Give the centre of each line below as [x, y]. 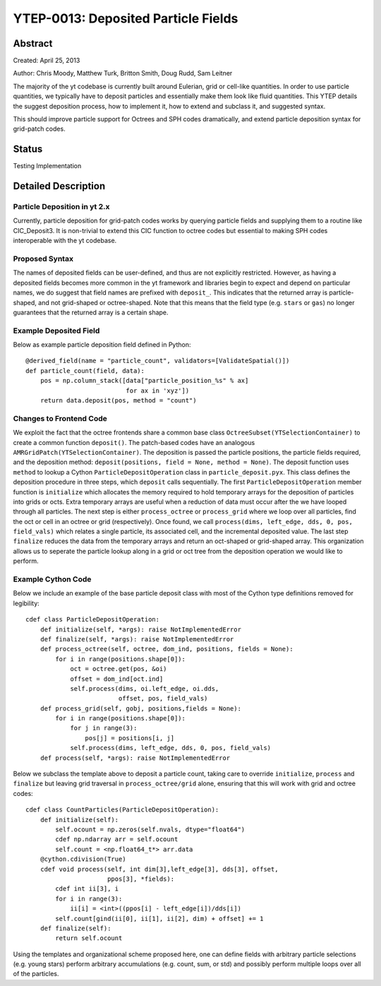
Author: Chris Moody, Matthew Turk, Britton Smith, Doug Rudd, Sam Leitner [123, 73]
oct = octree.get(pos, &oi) [119, 669]
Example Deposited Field [56, 331]
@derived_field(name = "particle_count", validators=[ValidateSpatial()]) [158, 361]
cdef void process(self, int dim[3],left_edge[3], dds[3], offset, [159, 869]
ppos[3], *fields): [141, 879]
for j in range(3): [104, 728]
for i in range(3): [89, 898]
